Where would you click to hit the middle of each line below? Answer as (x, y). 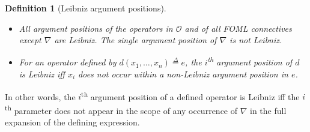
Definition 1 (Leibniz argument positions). (86, 8)
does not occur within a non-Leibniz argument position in (183, 74)
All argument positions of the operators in (96, 28)
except (30, 40)
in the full (268, 110)
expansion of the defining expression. (72, 122)
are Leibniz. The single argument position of (135, 40)
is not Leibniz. (256, 40)
